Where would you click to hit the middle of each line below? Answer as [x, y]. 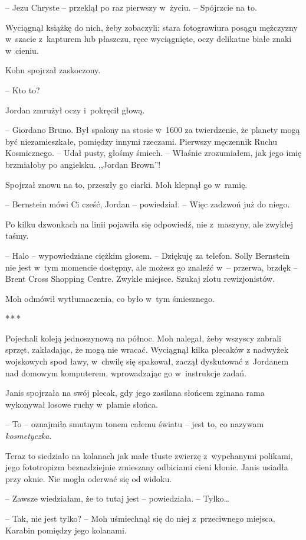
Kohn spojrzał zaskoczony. [53, 70]
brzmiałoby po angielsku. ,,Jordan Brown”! [83, 164]
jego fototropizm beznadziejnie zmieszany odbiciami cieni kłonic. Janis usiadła [147, 467]
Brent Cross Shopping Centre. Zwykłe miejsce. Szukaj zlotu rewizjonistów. [140, 279]
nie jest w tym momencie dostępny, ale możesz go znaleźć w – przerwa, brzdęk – [152, 267]
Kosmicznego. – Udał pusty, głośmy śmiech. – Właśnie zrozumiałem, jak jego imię [154, 153]
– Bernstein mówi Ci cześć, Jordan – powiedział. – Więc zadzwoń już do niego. [148, 204]
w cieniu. [22, 50]
